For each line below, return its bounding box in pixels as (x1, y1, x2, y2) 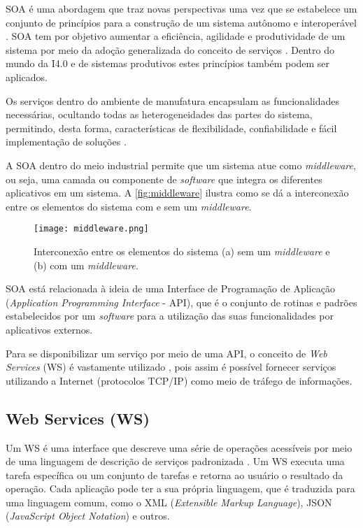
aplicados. (6, 69, 48, 84)
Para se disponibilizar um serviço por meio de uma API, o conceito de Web (6, 345, 327, 360)
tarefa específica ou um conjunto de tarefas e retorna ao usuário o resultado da (6, 467, 343, 482)
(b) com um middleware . (34, 257, 138, 272)
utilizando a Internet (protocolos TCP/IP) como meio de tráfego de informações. (6, 373, 353, 387)
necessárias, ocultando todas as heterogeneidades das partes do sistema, (6, 107, 313, 122)
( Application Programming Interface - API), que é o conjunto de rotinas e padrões (6, 294, 357, 309)
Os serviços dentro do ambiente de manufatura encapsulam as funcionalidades (6, 93, 339, 108)
